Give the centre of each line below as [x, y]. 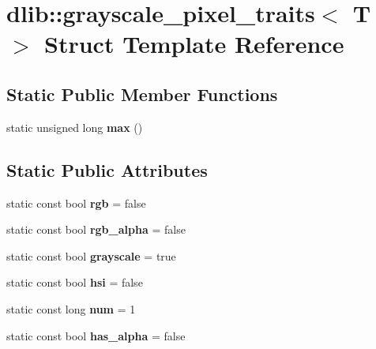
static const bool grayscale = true [91, 255]
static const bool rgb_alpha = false [96, 229]
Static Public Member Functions [142, 94]
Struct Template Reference [194, 44]
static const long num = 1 [71, 308]
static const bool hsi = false [75, 282]
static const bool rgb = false [76, 203]
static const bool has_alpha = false [96, 335]
